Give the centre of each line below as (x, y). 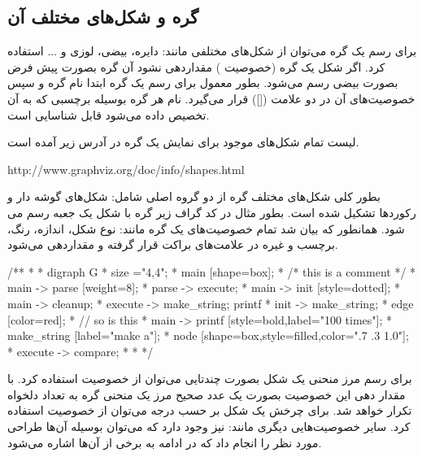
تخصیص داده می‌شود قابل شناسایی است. (109, 114)
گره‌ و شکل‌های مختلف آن (103, 17)
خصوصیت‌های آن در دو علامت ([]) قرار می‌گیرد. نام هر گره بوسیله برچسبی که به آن (211, 98)
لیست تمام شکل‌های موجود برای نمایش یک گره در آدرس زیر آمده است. (183, 142)
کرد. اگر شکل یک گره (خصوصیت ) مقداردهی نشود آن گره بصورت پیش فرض (196, 66)
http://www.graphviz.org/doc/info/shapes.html (126, 169)
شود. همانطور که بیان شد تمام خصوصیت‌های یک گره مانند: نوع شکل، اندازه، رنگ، (206, 228)
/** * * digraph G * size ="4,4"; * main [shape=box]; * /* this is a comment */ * (212, 271)
